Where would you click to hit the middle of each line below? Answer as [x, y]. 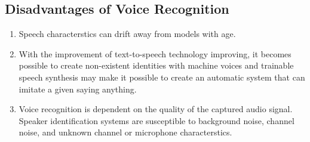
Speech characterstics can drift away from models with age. [127, 34]
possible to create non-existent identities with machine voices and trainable [156, 65]
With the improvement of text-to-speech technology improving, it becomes [155, 53]
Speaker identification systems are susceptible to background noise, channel [156, 120]
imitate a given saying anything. [78, 89]
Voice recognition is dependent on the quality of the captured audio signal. [156, 109]
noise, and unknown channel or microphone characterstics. [125, 132]
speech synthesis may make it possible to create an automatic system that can [162, 77]
